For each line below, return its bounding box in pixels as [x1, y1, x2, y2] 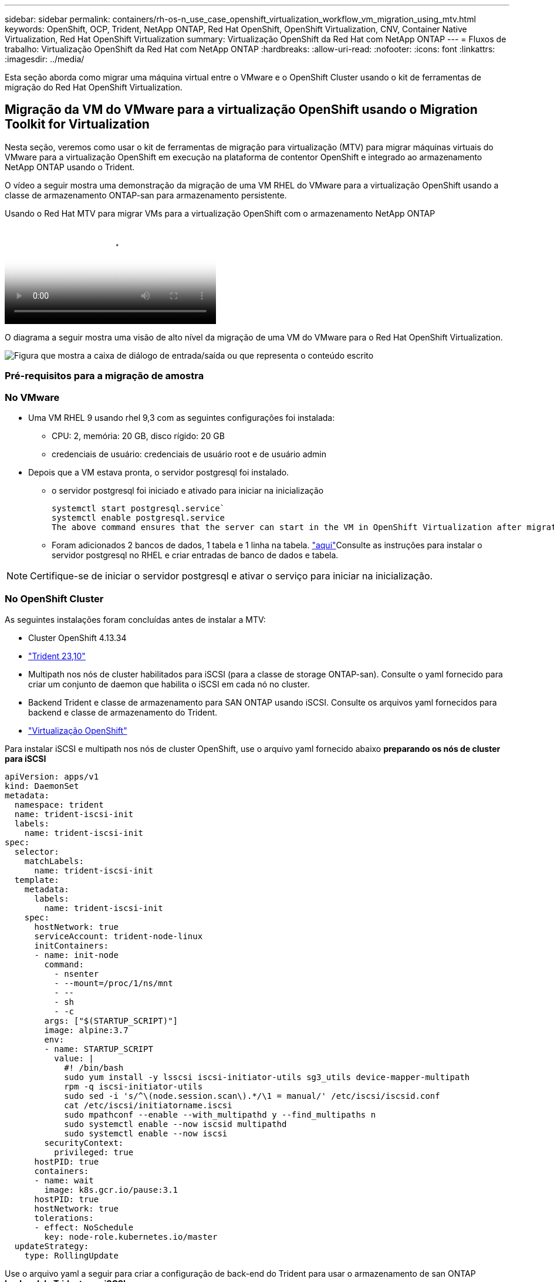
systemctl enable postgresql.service [52, 512, 225, 522]
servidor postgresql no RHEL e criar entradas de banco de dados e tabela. [52, 549, 339, 560]
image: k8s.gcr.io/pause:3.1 [44, 1185, 178, 1195]
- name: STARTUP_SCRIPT [44, 1044, 153, 1054]
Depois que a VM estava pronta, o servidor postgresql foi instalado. [28, 467, 289, 477]
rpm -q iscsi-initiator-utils [64, 1081, 203, 1091]
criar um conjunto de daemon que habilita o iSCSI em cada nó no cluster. [28, 679, 310, 689]
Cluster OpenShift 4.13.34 [28, 632, 127, 643]
